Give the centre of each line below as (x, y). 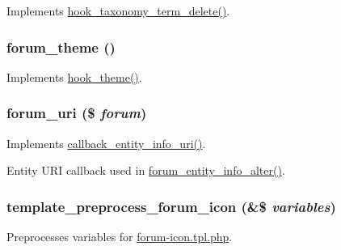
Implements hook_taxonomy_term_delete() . (118, 11)
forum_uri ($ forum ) (77, 113)
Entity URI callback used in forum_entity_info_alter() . (146, 170)
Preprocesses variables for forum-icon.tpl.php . (120, 237)
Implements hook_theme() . (74, 76)
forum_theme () (61, 47)
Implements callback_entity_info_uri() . (106, 143)
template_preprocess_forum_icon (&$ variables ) (171, 206)
